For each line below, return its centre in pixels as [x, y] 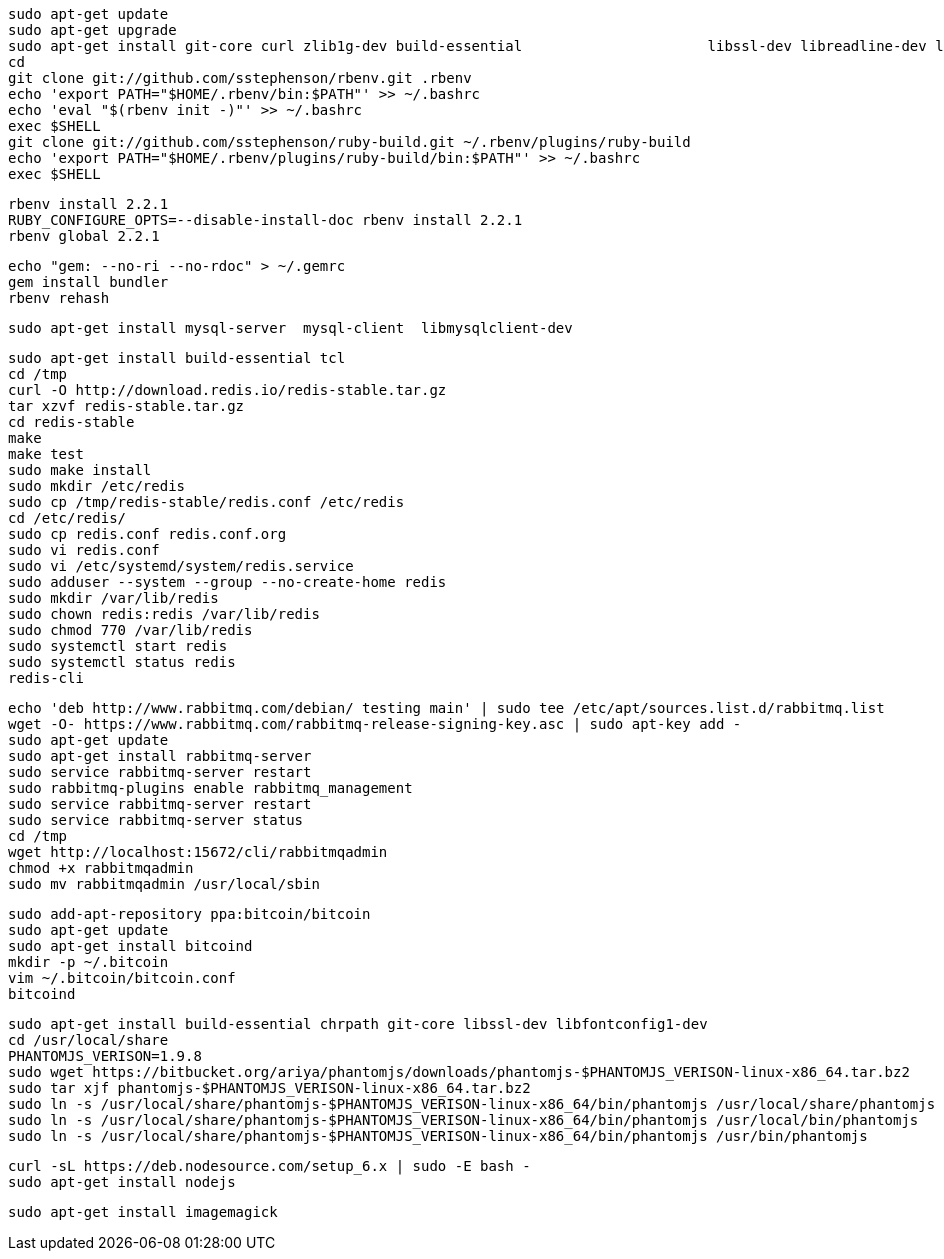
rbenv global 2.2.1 [84, 236]
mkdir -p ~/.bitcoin [88, 962]
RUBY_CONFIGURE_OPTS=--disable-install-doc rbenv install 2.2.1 [265, 220]
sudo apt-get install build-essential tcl [177, 358]
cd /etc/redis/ [67, 518]
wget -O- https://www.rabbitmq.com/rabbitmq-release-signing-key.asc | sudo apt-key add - [375, 724]
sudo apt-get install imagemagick [143, 1212]
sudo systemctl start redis [118, 646]
